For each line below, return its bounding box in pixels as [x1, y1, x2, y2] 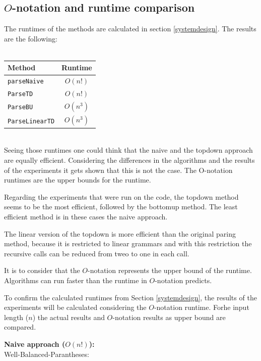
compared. [4, 322, 36, 332]
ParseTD [8, 91, 33, 98]
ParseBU [8, 104, 33, 111]
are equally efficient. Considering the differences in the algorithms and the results [4, 155, 255, 165]
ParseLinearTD [8, 117, 55, 125]
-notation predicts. [155, 275, 212, 286]
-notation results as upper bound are [112, 311, 226, 322]
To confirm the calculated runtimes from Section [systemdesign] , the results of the [4, 292, 257, 302]
